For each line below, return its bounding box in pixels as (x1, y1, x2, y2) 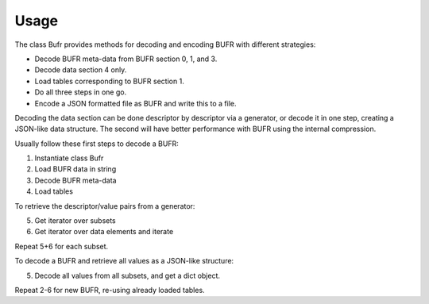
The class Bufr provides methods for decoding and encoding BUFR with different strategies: (14, 40, 316, 49)
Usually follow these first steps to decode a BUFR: (14, 139, 179, 148)
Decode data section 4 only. (34, 65, 127, 75)
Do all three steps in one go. (34, 87, 127, 97)
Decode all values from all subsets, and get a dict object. (34, 271, 221, 280)
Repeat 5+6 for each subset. (14, 241, 109, 251)
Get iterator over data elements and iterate (34, 227, 174, 237)
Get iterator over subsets (34, 216, 117, 225)
